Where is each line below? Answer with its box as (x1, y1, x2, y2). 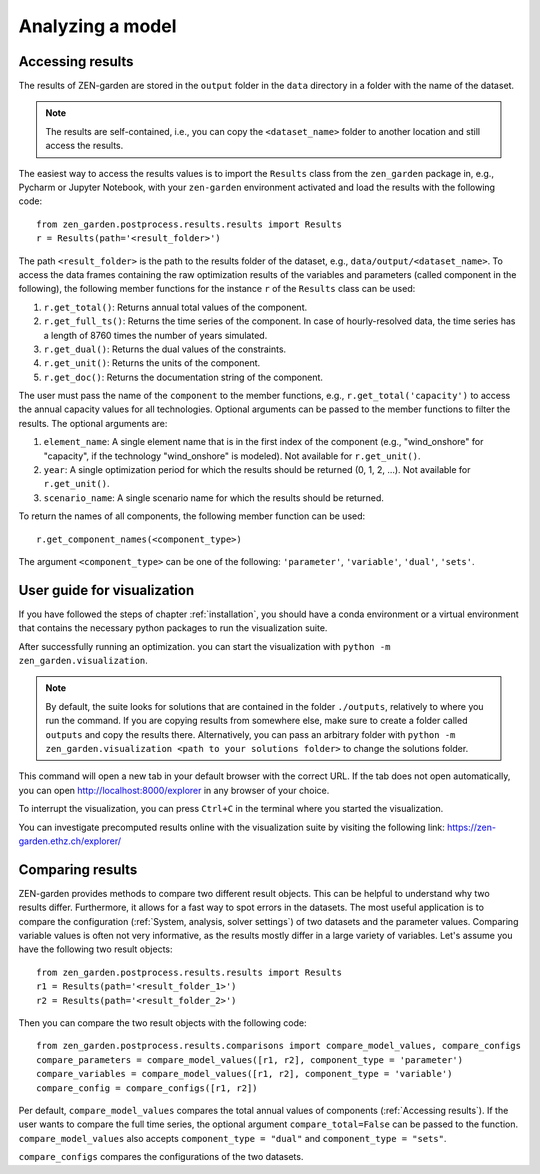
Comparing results (18, 861, 138, 878)
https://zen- (446, 821, 497, 833)
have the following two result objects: (18, 943, 174, 955)
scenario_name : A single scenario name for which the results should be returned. (43, 491, 384, 504)
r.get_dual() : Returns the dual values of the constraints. (43, 343, 287, 355)
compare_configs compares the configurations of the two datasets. (18, 1151, 304, 1163)
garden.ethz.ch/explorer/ (18, 835, 122, 847)
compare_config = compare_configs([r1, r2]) (36, 1082, 259, 1094)
